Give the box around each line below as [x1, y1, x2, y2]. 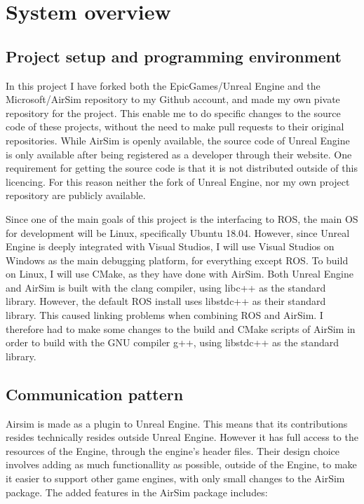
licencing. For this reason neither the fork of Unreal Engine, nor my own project [6, 174, 350, 189]
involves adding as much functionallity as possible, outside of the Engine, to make [6, 457, 357, 472]
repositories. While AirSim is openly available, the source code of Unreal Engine [6, 132, 350, 147]
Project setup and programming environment [6, 45, 342, 67]
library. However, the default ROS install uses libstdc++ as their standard [6, 294, 326, 308]
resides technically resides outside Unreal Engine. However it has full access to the [6, 430, 358, 444]
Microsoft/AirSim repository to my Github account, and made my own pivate [6, 92, 340, 107]
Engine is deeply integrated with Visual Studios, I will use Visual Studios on [6, 239, 335, 254]
